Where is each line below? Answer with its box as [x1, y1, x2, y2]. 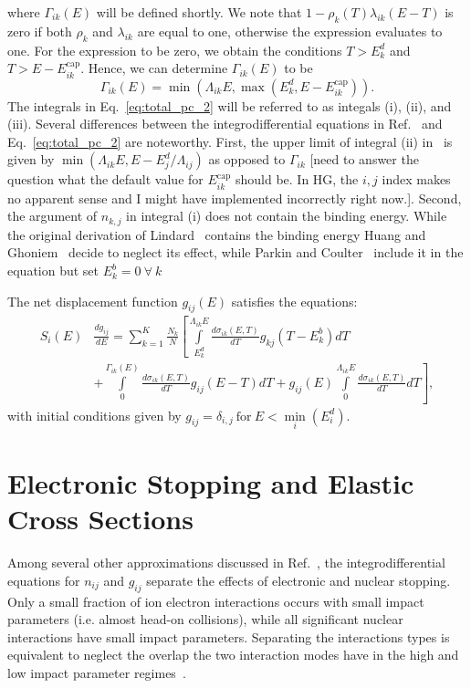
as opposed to [208, 150, 286, 169]
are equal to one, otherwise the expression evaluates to [137, 21, 443, 40]
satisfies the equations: [231, 291, 358, 310]
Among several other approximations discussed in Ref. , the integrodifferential [7, 553, 445, 572]
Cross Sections [7, 500, 194, 537]
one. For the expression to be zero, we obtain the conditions [7, 40, 342, 59]
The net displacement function [7, 291, 178, 310]
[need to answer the [309, 150, 419, 169]
